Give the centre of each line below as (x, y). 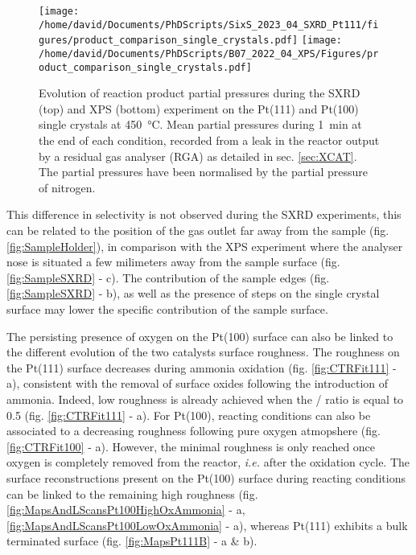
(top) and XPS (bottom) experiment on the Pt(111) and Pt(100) (199, 108)
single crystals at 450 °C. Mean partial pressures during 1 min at (200, 124)
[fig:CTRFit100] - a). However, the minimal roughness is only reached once (191, 446)
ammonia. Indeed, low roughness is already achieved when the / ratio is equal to (205, 399)
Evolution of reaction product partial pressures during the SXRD (200, 93)
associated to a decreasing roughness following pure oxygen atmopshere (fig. (194, 431)
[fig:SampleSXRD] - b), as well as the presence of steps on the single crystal (193, 293)
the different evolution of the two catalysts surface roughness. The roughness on (203, 352)
